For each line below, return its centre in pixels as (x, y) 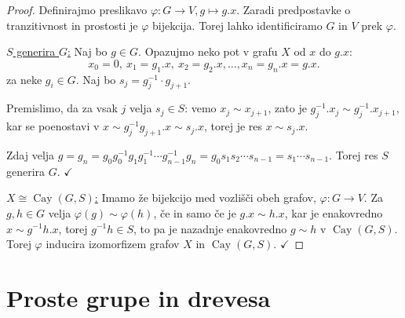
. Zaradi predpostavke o (294, 9)
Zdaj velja (31, 154)
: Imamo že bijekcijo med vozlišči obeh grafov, (205, 197)
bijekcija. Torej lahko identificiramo (237, 25)
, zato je (287, 108)
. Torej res (354, 154)
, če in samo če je (195, 212)
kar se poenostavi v (53, 126)
